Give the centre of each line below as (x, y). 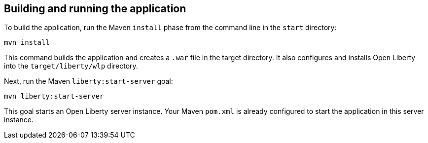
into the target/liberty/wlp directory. (71, 66)
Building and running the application (95, 9)
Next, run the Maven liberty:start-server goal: (89, 81)
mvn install (27, 43)
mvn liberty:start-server (54, 96)
